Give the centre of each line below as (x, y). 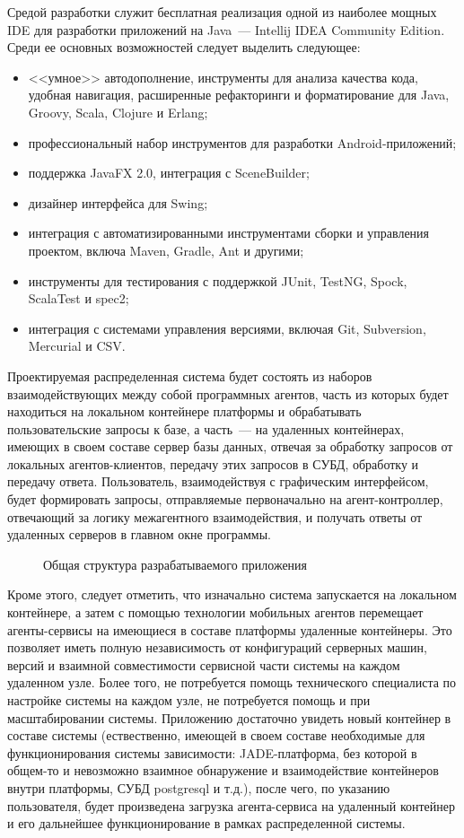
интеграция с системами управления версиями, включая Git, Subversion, (227, 328)
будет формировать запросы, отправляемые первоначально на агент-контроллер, (225, 499)
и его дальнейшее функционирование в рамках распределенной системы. (206, 823)
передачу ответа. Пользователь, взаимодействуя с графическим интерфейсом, (218, 481)
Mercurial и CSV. (77, 346)
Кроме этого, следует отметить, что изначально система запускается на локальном (232, 594)
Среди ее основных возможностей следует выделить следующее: (184, 47)
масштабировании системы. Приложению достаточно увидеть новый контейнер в (229, 717)
